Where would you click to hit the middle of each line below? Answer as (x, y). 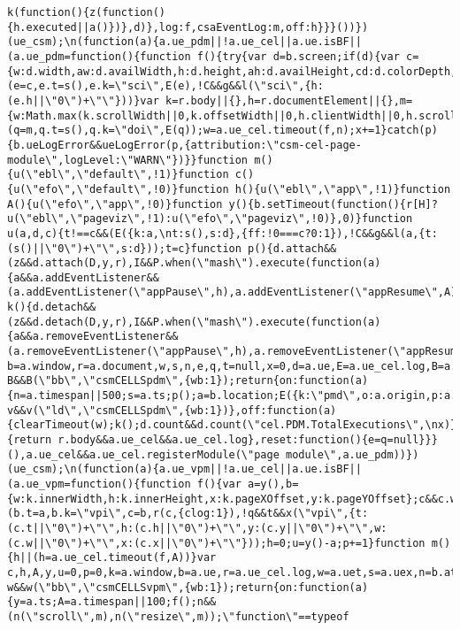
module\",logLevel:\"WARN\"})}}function (128, 160)
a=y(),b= (273, 484)
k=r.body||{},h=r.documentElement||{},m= (289, 100)
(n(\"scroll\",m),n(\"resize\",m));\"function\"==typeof (178, 616)
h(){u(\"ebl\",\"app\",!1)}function (343, 189)
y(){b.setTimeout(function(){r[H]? (333, 204)
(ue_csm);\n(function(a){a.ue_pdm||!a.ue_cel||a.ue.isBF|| (184, 42)
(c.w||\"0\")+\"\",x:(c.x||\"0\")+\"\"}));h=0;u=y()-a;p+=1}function (216, 543)
